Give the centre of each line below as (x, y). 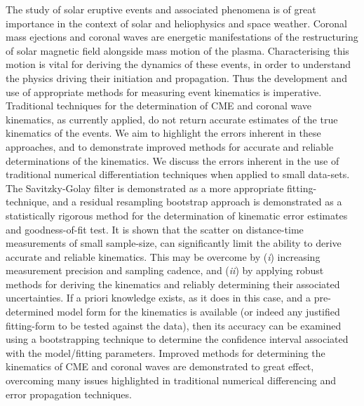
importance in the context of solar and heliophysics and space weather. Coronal (176, 23)
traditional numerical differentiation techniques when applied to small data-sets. (178, 174)
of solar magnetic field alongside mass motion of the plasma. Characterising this (177, 50)
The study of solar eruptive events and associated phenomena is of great (161, 9)
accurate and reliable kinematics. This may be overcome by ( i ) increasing (163, 256)
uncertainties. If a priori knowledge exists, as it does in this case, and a (159, 298)
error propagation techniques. (69, 394)
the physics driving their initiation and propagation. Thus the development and (176, 77)
